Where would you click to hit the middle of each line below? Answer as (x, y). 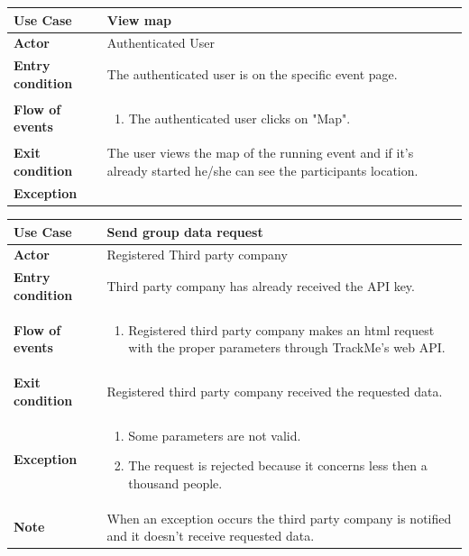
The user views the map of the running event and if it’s (260, 153)
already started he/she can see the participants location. (262, 171)
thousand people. (175, 483)
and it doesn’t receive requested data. (211, 536)
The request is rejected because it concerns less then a (278, 465)
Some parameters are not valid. (215, 435)
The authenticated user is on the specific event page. (252, 73)
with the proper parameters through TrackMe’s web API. (287, 347)
